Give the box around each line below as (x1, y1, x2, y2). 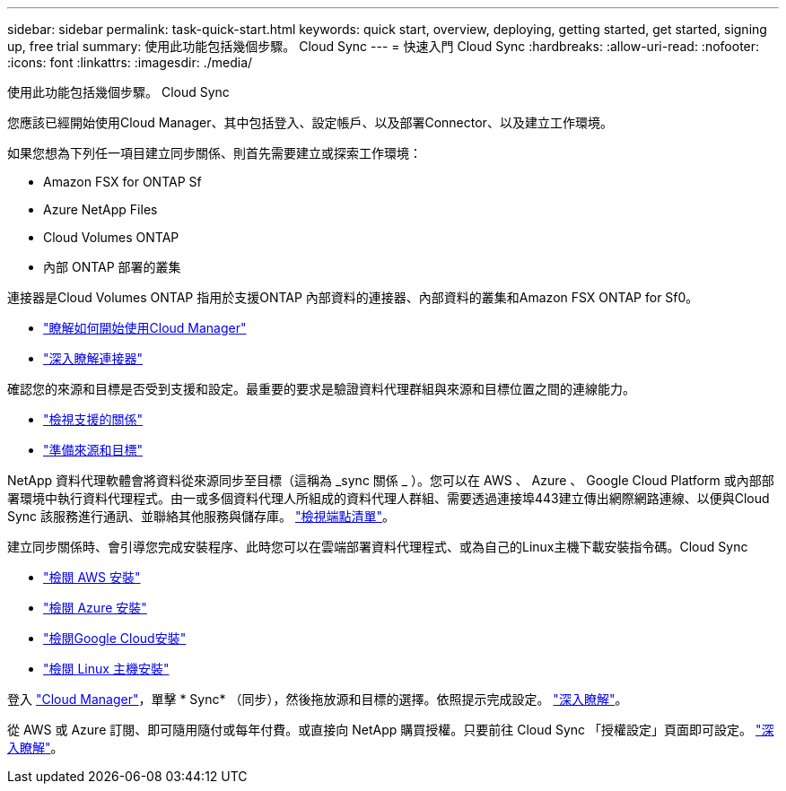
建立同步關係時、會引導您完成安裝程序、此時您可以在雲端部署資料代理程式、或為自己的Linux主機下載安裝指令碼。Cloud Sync (7, 539, 748, 554)
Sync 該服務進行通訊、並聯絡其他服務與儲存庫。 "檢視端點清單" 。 (7, 508, 396, 524)
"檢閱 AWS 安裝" (43, 569, 141, 585)
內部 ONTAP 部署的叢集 (43, 259, 181, 274)
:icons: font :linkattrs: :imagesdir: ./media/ (7, 55, 253, 70)
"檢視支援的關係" (43, 412, 144, 427)
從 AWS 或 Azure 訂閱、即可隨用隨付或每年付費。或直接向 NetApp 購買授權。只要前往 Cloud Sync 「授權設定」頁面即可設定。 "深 (7, 722, 774, 737)
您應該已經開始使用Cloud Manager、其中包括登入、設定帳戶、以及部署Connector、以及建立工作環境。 (7, 115, 613, 130)
